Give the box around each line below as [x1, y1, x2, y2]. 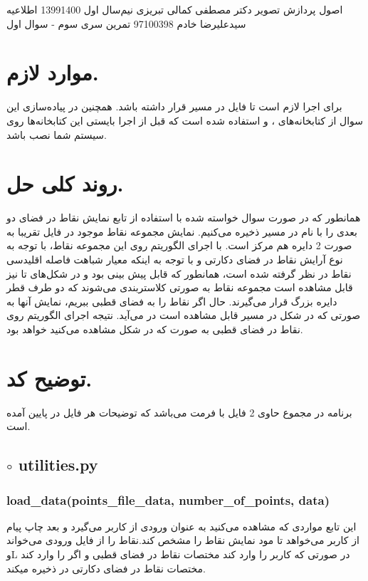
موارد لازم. [6, 58, 99, 87]
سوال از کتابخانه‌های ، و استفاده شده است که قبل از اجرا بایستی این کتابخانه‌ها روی [6, 112, 364, 127]
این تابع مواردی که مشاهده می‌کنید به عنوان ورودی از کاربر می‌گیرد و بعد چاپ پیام [6, 518, 357, 533]
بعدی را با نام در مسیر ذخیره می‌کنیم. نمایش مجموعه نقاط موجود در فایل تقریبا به [6, 224, 357, 239]
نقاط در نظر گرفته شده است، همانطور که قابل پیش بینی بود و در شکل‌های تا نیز [6, 266, 352, 281]
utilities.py [18, 454, 98, 476]
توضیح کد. [6, 363, 93, 392]
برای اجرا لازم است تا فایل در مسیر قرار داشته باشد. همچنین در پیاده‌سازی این [6, 99, 342, 114]
